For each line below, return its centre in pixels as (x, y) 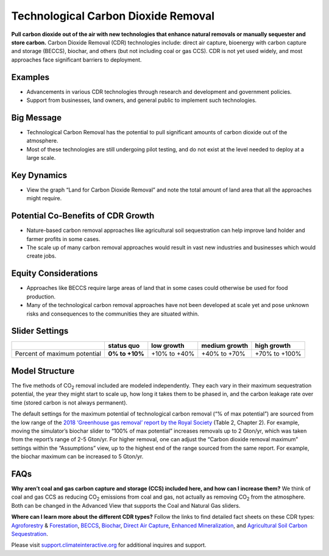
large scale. (41, 158)
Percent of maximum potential (58, 354)
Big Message (37, 117)
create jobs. (41, 256)
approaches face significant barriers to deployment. (76, 60)
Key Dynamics (39, 175)
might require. (44, 198)
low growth (168, 346)
